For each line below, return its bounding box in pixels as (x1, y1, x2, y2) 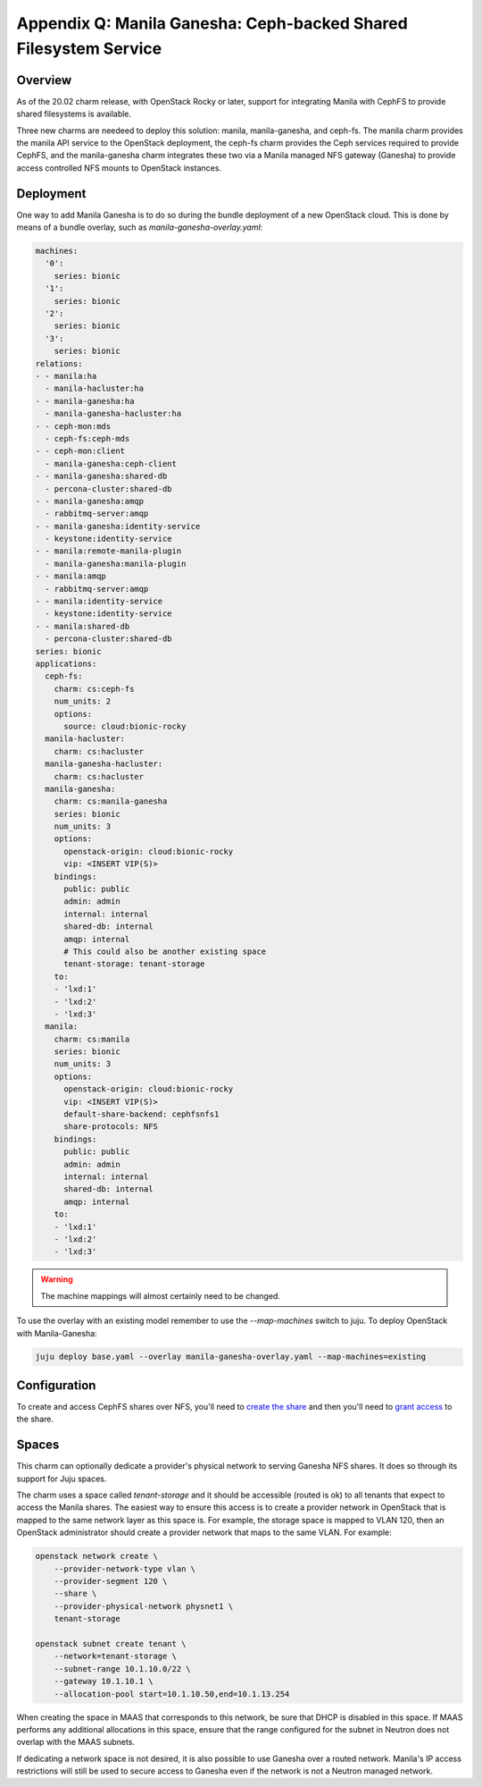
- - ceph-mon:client (35, 446, 125, 456)
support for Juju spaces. (16, 1473, 107, 1484)
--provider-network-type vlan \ (54, 1564, 196, 1573)
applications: (35, 658, 97, 669)
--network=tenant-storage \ (54, 1651, 178, 1662)
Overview (16, 72, 72, 88)
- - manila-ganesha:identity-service (35, 521, 201, 531)
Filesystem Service (16, 38, 162, 58)
